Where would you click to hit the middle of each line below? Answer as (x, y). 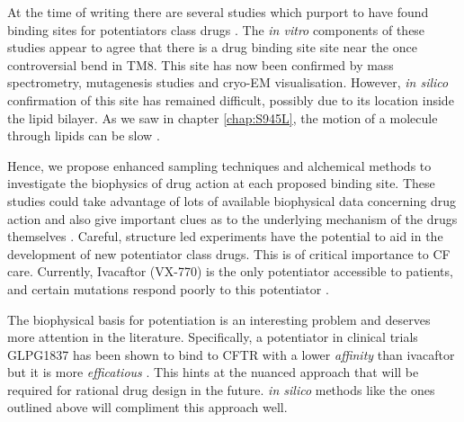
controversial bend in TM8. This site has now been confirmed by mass (201, 64)
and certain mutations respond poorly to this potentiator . (168, 288)
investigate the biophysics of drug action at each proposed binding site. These (221, 183)
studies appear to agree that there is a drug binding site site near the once (212, 47)
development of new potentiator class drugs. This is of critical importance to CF (229, 253)
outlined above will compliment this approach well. (147, 407)
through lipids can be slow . (84, 135)
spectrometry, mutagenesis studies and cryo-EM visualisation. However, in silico (228, 82)
